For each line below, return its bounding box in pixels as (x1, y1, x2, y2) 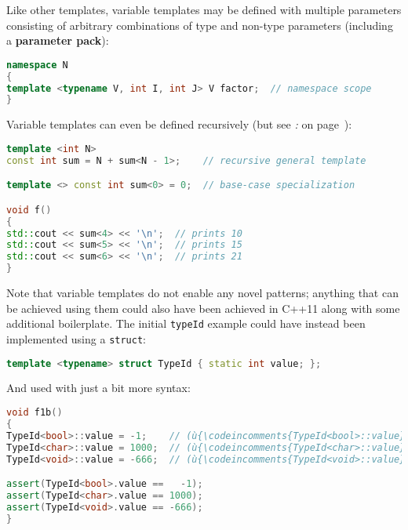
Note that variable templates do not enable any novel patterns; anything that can (6, 285, 399, 301)
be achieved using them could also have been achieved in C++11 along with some (6, 299, 400, 316)
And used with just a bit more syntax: (6, 379, 191, 396)
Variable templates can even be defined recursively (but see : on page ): (6, 116, 352, 132)
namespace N (6, 59, 68, 71)
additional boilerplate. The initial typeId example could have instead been (6, 315, 366, 332)
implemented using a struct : (6, 330, 146, 347)
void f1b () (6, 407, 63, 419)
